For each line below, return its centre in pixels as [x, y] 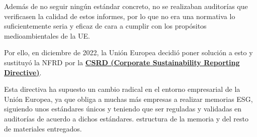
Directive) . [23, 72]
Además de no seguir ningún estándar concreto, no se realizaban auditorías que [126, 6]
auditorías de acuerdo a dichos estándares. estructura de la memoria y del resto [126, 118]
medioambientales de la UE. [47, 35]
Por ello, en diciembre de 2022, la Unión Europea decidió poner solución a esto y [128, 52]
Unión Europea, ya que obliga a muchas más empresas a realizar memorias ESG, [128, 99]
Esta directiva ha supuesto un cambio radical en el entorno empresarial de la [122, 89]
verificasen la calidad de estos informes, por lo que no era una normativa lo [120, 16]
